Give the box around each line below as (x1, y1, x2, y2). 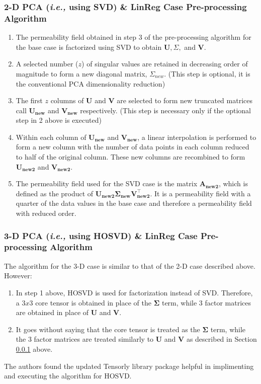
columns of (50, 95, 84, 106)
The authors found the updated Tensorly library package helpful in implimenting (4, 360, 254, 371)
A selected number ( (16, 58, 78, 69)
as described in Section (186, 334, 257, 344)
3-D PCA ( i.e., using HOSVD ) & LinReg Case (4, 229, 198, 242)
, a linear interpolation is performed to (137, 131, 256, 142)
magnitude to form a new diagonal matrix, (16, 68, 147, 79)
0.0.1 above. (16, 343, 53, 354)
